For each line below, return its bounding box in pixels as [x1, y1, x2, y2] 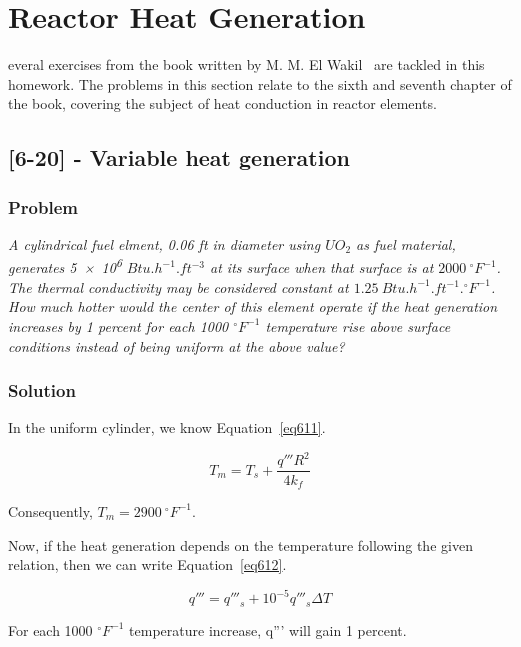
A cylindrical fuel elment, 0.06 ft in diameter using [8, 233, 321, 254]
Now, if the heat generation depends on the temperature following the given [8, 534, 473, 555]
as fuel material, [356, 233, 456, 254]
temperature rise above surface [265, 315, 451, 336]
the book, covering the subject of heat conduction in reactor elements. [8, 93, 437, 114]
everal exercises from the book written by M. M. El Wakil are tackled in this [8, 54, 485, 75]
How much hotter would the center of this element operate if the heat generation [8, 296, 498, 317]
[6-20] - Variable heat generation [8, 142, 350, 173]
